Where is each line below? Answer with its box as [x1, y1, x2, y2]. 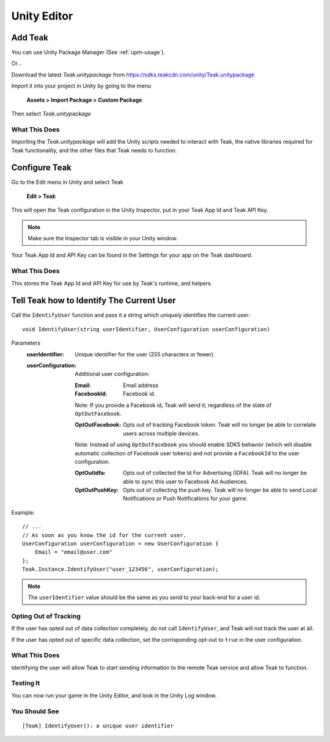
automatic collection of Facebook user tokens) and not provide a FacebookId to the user [75, 449, 299, 457]
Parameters [11, 339, 41, 347]
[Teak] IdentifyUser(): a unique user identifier [22, 722, 174, 729]
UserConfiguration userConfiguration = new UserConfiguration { [22, 540, 219, 547]
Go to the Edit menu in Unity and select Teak [11, 178, 123, 186]
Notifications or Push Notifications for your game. [123, 495, 248, 502]
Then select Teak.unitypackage [11, 110, 92, 117]
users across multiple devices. [123, 430, 200, 437]
